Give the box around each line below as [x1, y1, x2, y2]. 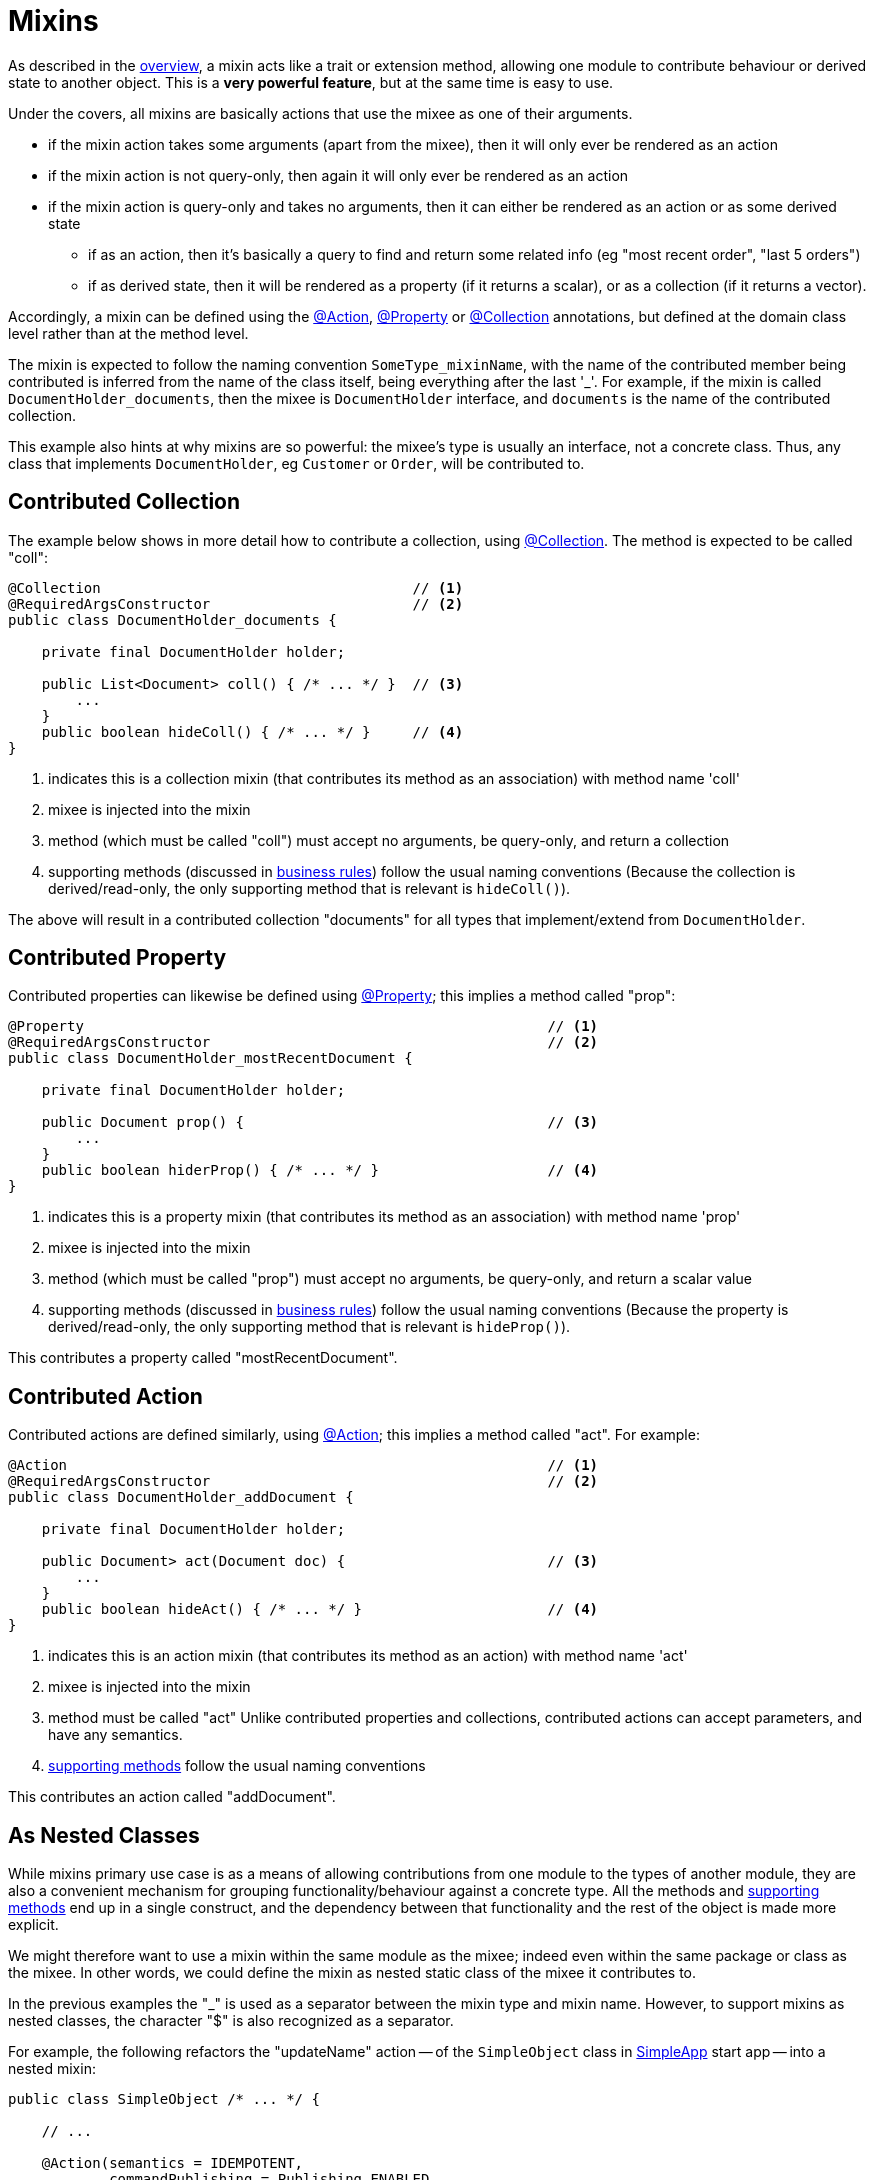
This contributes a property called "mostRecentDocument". [8, 1349, 398, 1367]
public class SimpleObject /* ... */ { [8, 2091, 320, 2108]
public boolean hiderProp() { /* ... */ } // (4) [41, 1162, 599, 1179]
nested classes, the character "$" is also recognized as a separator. [8, 2012, 454, 2030]
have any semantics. [48, 1726, 183, 1744]
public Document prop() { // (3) [41, 1114, 599, 1131]
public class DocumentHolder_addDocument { [8, 1489, 354, 1506]
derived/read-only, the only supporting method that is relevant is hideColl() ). [48, 879, 571, 897]
